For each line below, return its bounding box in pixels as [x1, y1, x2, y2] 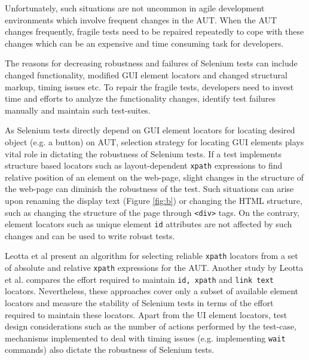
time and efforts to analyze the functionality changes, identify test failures [5, 92, 276, 105]
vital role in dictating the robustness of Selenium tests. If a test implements [5, 147, 282, 160]
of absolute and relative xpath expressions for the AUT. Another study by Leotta [5, 261, 304, 274]
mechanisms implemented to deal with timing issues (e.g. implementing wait [5, 331, 286, 344]
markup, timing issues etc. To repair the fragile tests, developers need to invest [5, 80, 294, 93]
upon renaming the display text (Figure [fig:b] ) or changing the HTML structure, [5, 194, 302, 206]
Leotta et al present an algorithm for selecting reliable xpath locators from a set [5, 249, 298, 262]
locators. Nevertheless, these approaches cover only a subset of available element [5, 285, 299, 297]
